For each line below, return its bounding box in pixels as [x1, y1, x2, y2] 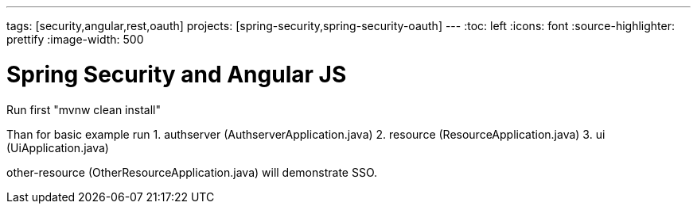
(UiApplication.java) [6, 140, 109, 155]
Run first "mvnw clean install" [6, 102, 161, 116]
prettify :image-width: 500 [6, 32, 144, 46]
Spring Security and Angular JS [6, 60, 347, 88]
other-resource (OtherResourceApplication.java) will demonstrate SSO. [6, 165, 378, 179]
